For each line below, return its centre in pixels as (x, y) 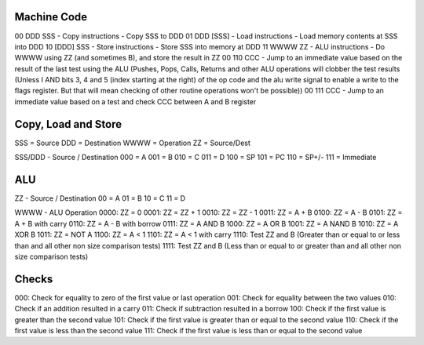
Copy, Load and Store (68, 124)
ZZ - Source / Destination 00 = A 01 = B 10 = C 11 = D (100, 198)
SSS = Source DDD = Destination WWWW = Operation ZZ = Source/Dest (133, 143)
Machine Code (51, 17)
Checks (34, 279)
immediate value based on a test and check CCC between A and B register (135, 101)
